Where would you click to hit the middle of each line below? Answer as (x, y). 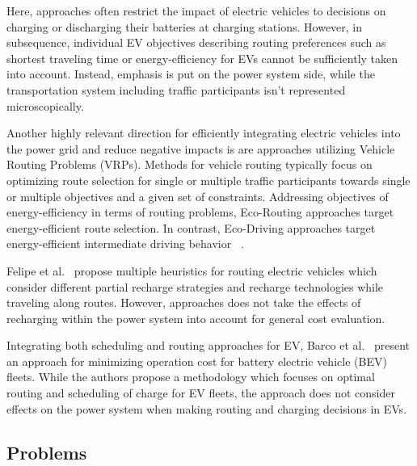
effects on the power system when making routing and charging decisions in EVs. (207, 408)
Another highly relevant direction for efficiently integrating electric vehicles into (204, 133)
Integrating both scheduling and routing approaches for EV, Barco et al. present (208, 345)
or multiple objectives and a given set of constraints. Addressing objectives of (198, 196)
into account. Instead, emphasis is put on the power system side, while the (191, 74)
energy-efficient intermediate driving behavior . (125, 243)
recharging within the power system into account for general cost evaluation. (196, 318)
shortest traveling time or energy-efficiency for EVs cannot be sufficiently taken (202, 58)
